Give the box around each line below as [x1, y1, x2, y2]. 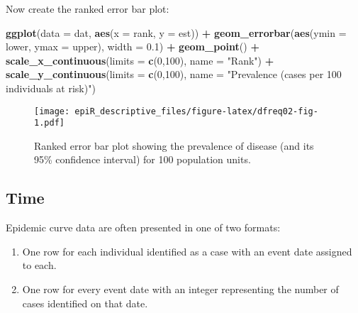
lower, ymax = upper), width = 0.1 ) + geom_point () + [6, 39, 259, 54]
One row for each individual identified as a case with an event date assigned [22, 243, 352, 258]
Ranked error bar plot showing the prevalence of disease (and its [34, 138, 314, 153]
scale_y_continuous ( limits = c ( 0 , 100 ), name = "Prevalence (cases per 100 [6, 67, 342, 82]
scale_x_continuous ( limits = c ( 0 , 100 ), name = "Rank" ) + [6, 53, 274, 67]
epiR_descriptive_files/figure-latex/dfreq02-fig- [74, 106, 318, 116]
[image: [34, 106, 70, 116]
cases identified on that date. [22, 295, 148, 310]
